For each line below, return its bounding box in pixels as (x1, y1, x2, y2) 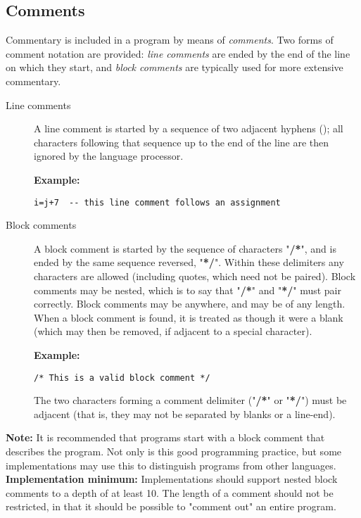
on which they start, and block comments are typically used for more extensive (6, 60, 343, 75)
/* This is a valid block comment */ (34, 372, 210, 383)
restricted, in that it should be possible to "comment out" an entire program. (6, 499, 336, 514)
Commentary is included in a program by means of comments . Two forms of (6, 32, 334, 47)
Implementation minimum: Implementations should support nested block (6, 472, 338, 486)
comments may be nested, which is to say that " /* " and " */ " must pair (34, 282, 341, 297)
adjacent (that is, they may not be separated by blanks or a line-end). (34, 406, 336, 421)
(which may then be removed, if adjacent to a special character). (34, 324, 312, 339)
